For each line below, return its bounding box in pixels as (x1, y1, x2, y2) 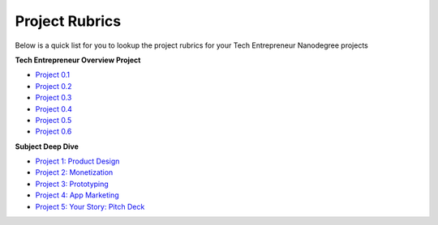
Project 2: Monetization (35, 168, 114, 177)
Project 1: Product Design (35, 156, 120, 166)
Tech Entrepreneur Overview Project (15, 55, 141, 65)
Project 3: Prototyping (35, 179, 109, 189)
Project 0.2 (35, 81, 72, 91)
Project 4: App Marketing (35, 190, 119, 200)
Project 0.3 (35, 93, 72, 103)
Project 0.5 (35, 115, 72, 125)
